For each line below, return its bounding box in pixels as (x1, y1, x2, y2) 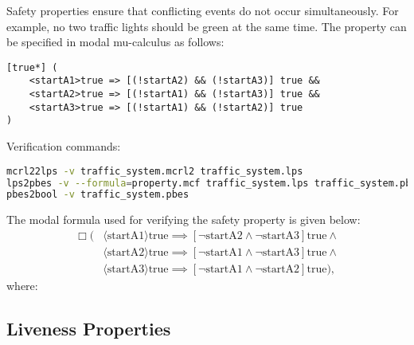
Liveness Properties (6, 316, 171, 340)
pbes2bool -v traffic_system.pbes (6, 189, 189, 201)
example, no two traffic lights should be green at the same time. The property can (6, 18, 407, 34)
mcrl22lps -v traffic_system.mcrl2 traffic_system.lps (6, 165, 303, 177)
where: (6, 276, 38, 293)
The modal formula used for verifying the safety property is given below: (6, 211, 361, 228)
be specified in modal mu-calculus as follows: (6, 33, 225, 50)
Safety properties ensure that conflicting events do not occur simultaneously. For (6, 2, 399, 18)
